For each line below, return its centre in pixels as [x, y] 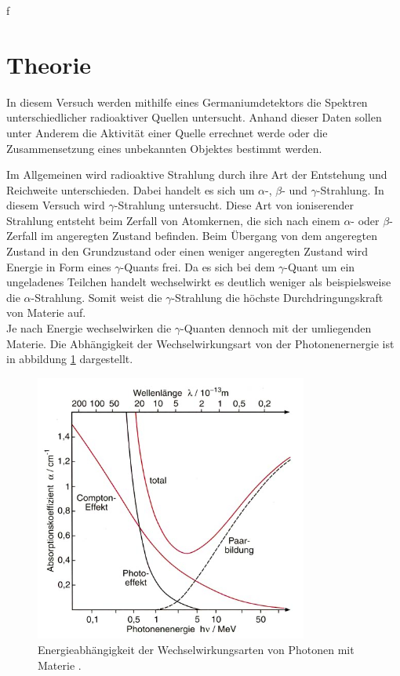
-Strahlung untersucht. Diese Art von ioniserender [234, 205]
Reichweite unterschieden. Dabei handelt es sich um [131, 189]
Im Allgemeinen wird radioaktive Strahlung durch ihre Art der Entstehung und [197, 174]
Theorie [49, 64]
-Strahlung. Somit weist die [96, 297]
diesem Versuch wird [56, 205]
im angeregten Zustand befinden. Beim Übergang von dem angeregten [209, 236]
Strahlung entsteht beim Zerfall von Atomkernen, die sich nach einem [173, 220]
